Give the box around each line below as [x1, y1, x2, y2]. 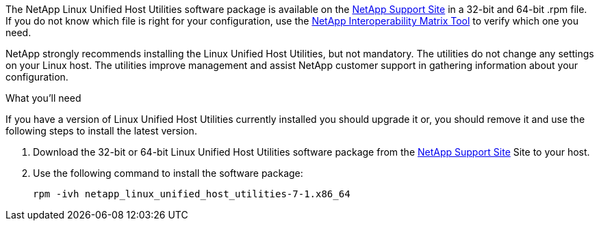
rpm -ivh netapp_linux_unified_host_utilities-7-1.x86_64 [33, 188, 351, 199]
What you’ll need [5, 92, 81, 104]
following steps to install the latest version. [5, 125, 197, 137]
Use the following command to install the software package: [33, 167, 303, 179]
